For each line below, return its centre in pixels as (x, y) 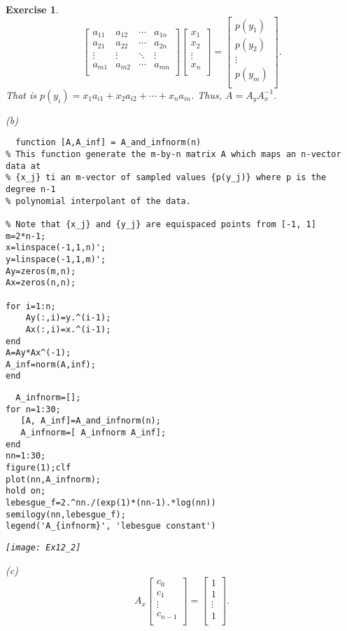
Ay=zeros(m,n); (41, 271)
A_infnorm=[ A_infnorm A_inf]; (93, 433)
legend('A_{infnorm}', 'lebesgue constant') (111, 526)
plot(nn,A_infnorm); (54, 479)
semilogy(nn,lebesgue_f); (66, 514)
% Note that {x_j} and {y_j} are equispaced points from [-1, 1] (161, 224)
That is (21, 94)
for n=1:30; (33, 409)
